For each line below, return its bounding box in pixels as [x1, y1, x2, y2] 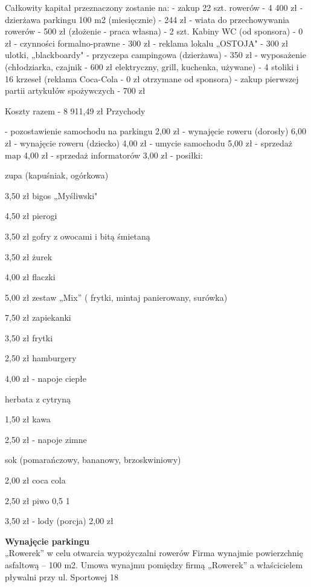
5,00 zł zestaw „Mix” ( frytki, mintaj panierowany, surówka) [5, 290, 228, 303]
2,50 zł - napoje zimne [5, 433, 87, 445]
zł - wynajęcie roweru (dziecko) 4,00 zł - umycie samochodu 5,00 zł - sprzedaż [5, 136, 292, 149]
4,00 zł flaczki [5, 271, 56, 283]
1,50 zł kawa [5, 413, 51, 425]
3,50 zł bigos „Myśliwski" [5, 189, 98, 202]
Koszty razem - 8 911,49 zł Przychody [5, 104, 146, 117]
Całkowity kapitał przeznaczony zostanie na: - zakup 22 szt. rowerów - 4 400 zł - [5, 1, 303, 13]
